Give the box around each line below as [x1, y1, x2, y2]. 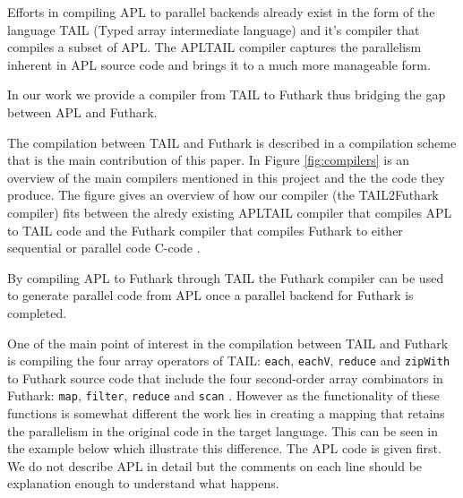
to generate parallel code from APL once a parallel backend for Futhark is [7, 286, 414, 305]
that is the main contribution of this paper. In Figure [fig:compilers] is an [7, 150, 410, 169]
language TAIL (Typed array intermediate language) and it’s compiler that [7, 20, 420, 39]
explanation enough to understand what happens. [7, 474, 279, 493]
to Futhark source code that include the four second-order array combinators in [7, 368, 443, 387]
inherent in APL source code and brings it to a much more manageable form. [7, 55, 431, 73]
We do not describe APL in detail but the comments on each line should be [7, 456, 423, 475]
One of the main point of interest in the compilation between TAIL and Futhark [7, 333, 449, 352]
